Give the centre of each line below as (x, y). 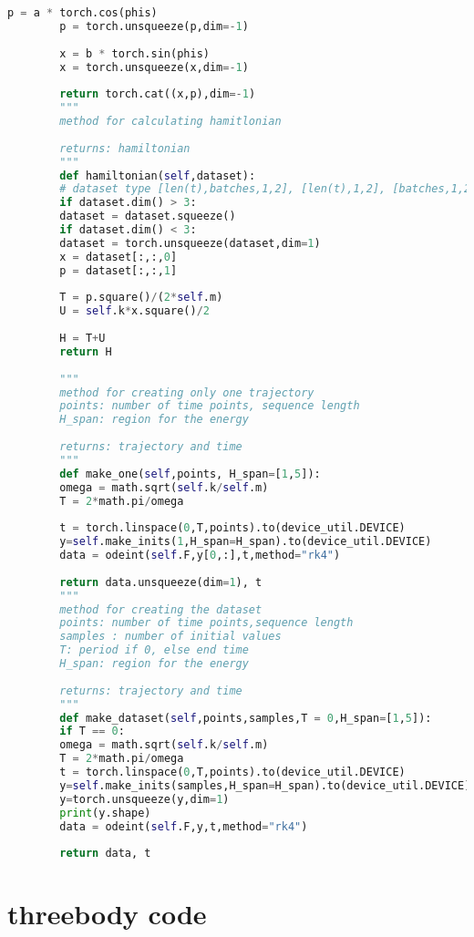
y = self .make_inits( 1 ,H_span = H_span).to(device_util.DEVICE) (246, 542)
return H (86, 351)
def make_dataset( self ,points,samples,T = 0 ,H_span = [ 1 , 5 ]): (246, 718)
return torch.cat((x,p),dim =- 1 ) (158, 94)
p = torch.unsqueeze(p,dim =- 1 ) (154, 26)
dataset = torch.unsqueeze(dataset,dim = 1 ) (190, 243)
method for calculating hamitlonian (170, 121)
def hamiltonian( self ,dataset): (158, 175)
